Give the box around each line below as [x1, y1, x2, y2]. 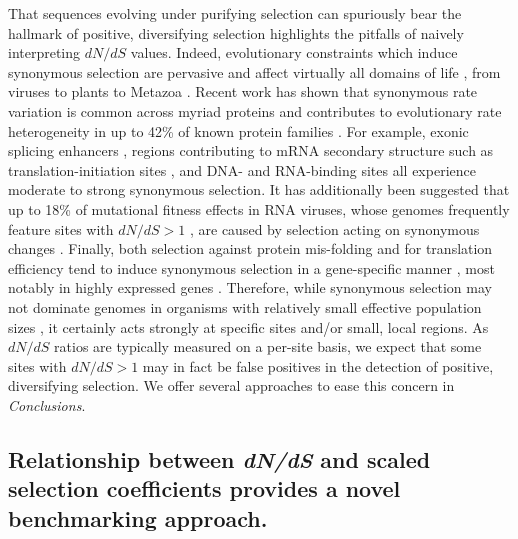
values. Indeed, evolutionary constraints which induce [130, 42, 458, 63]
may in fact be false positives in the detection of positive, [142, 355, 494, 376]
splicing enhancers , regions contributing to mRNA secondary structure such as [8, 140, 494, 161]
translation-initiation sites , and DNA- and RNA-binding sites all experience [8, 159, 476, 180]
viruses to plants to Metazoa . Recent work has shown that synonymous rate [8, 81, 478, 102]
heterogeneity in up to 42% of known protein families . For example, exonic [8, 120, 469, 141]
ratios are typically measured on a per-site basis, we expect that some [54, 336, 482, 357]
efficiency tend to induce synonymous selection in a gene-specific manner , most [8, 257, 495, 278]
